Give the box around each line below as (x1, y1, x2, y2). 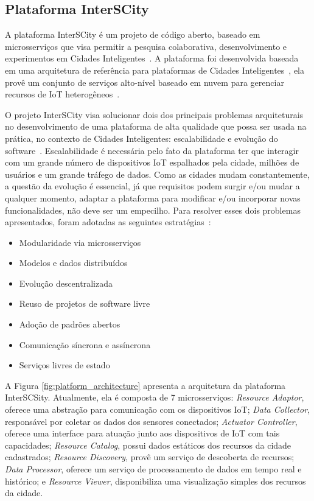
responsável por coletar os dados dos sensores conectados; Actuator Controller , (5, 415, 298, 427)
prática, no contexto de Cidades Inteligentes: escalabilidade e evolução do (5, 131, 278, 144)
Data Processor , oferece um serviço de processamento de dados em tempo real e (5, 463, 302, 475)
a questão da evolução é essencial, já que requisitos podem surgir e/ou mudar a (5, 180, 300, 192)
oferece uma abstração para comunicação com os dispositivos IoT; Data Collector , (5, 403, 310, 416)
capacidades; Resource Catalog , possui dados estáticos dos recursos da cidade (5, 438, 291, 451)
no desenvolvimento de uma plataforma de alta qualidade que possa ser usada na (5, 120, 307, 133)
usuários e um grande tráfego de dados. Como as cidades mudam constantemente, (5, 167, 310, 180)
